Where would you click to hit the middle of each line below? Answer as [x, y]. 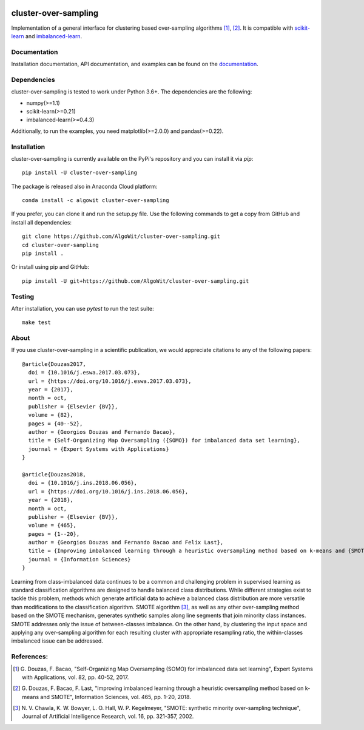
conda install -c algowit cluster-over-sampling [96, 201]
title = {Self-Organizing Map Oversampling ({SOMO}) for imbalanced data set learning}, [164, 441]
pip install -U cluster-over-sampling [80, 173]
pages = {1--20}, [54, 534]
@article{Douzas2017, [54, 364]
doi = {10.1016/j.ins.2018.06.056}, [83, 483]
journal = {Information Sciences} [79, 559]
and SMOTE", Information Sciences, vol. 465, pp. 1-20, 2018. [116, 697]
